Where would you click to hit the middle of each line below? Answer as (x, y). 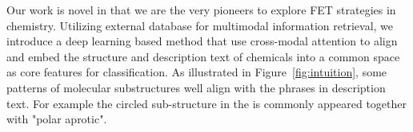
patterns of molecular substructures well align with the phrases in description (196, 87)
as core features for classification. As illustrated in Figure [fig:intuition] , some (197, 72)
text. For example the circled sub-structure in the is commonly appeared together (206, 103)
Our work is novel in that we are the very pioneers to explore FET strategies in (201, 10)
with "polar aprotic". (57, 119)
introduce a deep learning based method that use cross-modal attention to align (202, 41)
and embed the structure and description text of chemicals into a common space (203, 56)
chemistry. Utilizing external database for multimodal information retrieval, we (200, 25)
